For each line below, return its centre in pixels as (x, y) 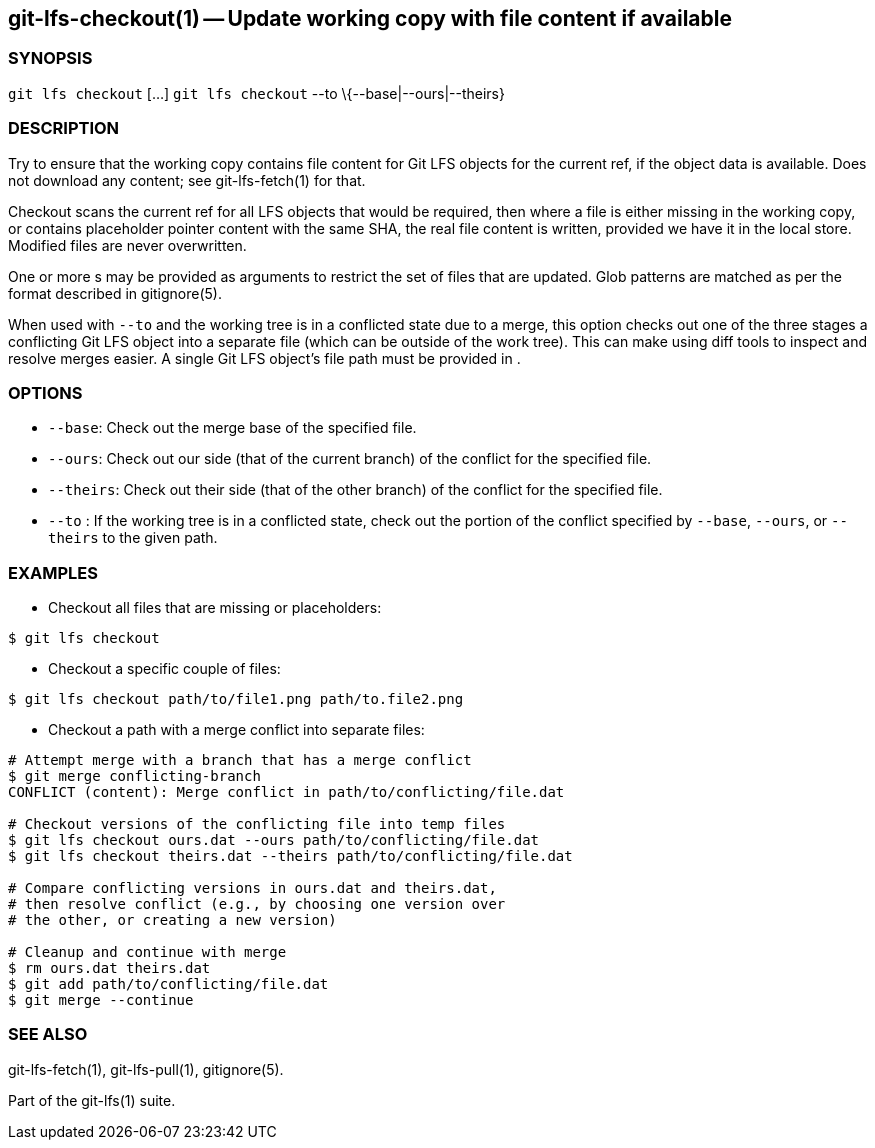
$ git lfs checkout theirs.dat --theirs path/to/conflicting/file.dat (290, 856)
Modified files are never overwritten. (127, 245)
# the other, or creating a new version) (172, 920)
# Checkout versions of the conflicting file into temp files (257, 824)
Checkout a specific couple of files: (164, 669)
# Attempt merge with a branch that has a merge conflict (240, 760)
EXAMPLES (53, 572)
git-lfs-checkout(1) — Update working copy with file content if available (370, 18)
